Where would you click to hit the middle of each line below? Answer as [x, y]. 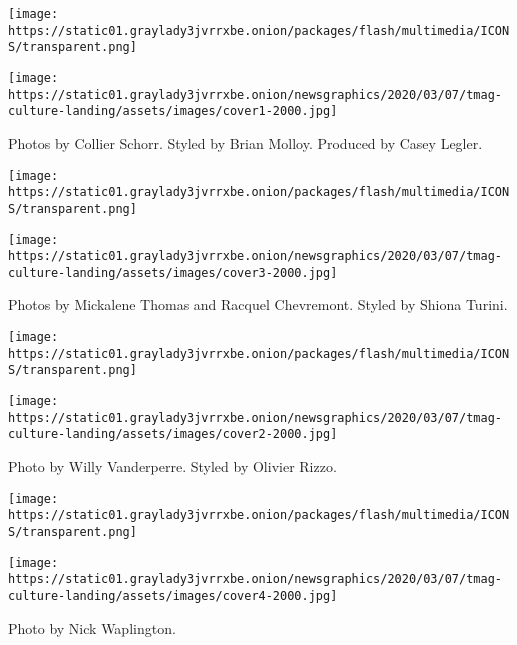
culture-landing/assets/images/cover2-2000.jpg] [173, 434]
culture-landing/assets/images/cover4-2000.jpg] [173, 595]
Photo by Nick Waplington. [92, 627]
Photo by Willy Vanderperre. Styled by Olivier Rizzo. [172, 466]
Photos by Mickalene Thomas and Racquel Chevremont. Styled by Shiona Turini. [258, 304]
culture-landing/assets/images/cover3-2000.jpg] [173, 272]
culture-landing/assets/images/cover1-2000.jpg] [173, 111]
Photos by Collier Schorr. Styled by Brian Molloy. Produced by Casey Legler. [245, 142]
